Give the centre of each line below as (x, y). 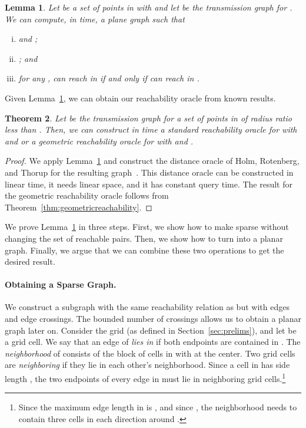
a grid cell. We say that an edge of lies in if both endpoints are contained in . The (153, 342)
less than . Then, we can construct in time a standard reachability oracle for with (151, 129)
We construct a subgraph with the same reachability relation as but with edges (147, 307)
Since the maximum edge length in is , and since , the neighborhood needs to (158, 407)
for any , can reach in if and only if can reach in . (109, 78)
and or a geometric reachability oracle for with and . (99, 141)
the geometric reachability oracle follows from (87, 195)
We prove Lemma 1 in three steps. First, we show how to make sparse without (147, 227)
